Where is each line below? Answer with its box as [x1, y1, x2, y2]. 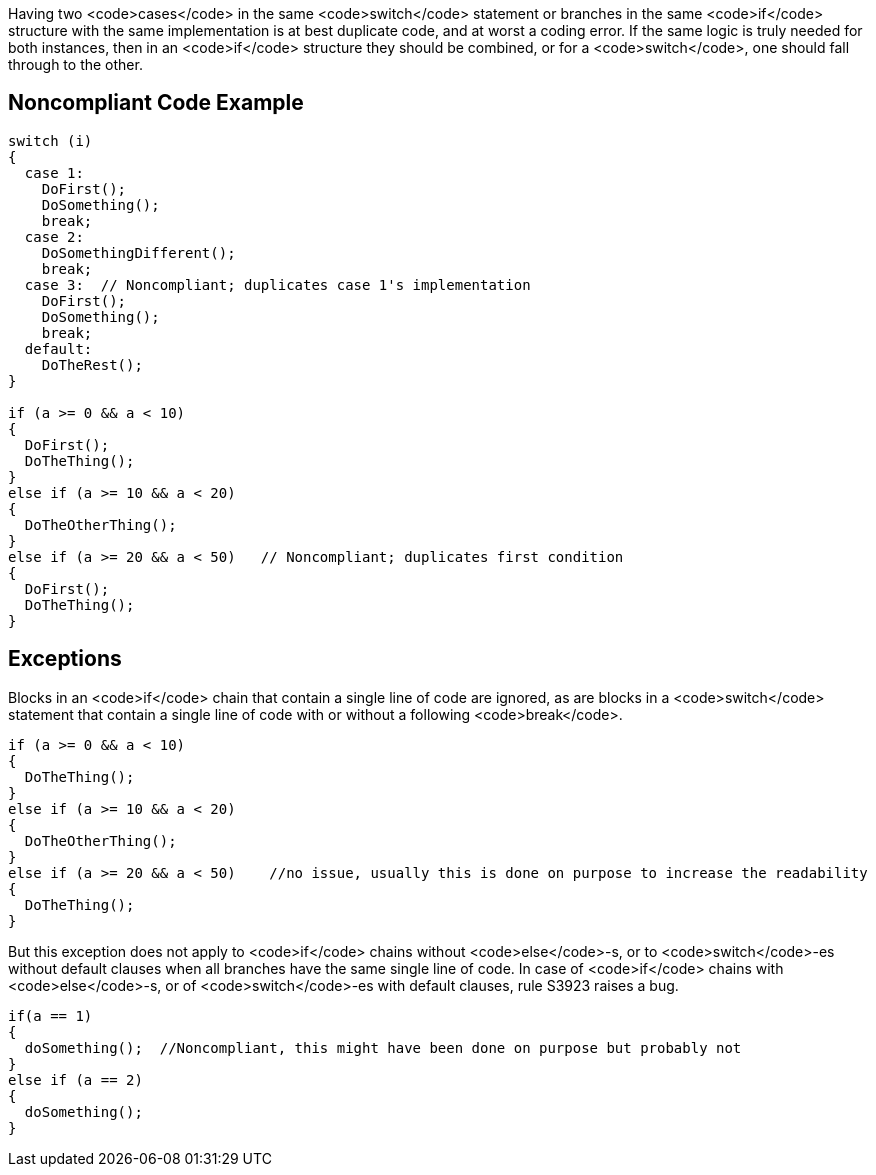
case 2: [24, 228, 84, 245]
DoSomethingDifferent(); [41, 244, 236, 261]
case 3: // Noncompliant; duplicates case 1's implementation [24, 276, 531, 293]
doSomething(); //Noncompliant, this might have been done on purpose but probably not [24, 1039, 742, 1056]
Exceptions [8, 646, 122, 672]
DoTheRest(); [41, 356, 143, 373]
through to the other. [8, 56, 143, 73]
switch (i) [8, 132, 93, 149]
